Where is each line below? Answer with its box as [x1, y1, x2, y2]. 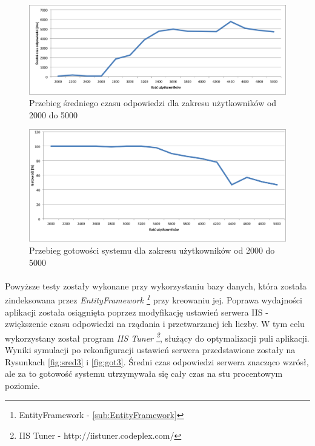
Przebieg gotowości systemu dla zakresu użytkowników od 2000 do [29, 244, 275, 256]
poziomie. [5, 379, 40, 391]
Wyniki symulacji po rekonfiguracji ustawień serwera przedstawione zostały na [5, 343, 296, 356]
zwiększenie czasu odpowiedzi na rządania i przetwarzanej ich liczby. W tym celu [5, 317, 305, 330]
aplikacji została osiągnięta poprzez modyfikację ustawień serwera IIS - [5, 305, 268, 318]
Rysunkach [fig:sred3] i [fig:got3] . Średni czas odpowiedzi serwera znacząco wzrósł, [5, 355, 309, 368]
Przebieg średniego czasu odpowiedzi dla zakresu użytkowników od [29, 96, 277, 109]
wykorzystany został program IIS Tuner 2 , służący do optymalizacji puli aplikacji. [5, 329, 310, 344]
